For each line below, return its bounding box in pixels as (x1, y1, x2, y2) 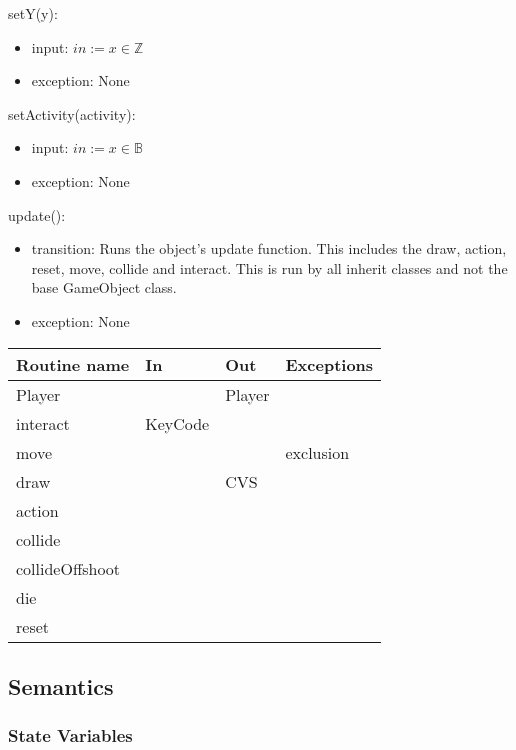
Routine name (16, 352, 130, 376)
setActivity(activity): (8, 103, 136, 124)
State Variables (8, 723, 133, 748)
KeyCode (145, 411, 210, 435)
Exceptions (285, 352, 374, 376)
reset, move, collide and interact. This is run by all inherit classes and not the (31, 257, 508, 278)
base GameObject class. (31, 277, 177, 298)
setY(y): (8, 3, 58, 23)
